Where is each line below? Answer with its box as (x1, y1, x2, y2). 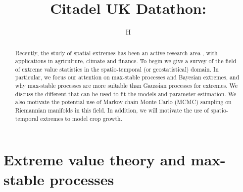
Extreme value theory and (3, 150, 186, 170)
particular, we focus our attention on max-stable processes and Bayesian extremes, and (15, 73, 240, 81)
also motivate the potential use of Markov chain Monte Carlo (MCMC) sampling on (15, 98, 232, 106)
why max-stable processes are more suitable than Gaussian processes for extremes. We (15, 81, 238, 90)
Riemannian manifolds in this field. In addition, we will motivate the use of (15, 106, 209, 115)
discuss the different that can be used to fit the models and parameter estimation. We (15, 89, 237, 98)
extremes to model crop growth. (40, 114, 122, 122)
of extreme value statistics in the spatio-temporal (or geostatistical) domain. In (15, 65, 219, 73)
